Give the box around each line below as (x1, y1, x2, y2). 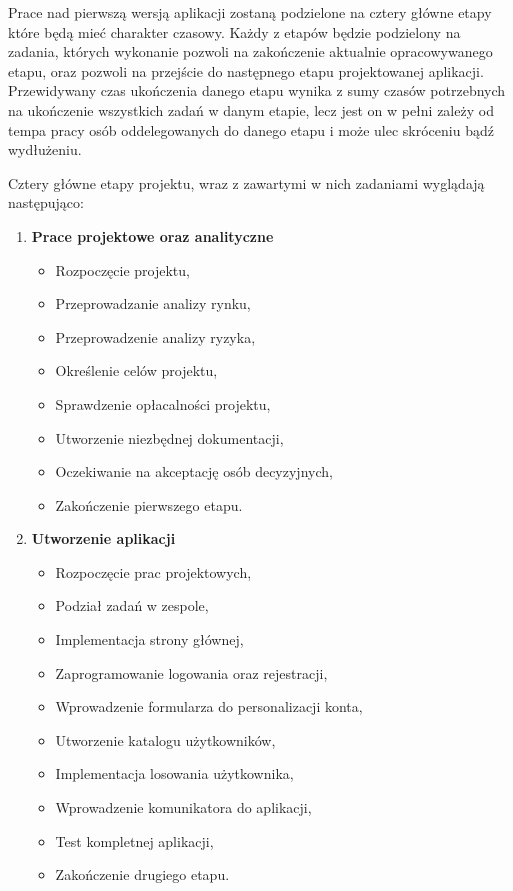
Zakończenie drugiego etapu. (55, 864, 230, 885)
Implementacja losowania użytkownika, (55, 763, 294, 784)
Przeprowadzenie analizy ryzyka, (55, 326, 256, 347)
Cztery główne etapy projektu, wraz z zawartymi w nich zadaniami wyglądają (8, 172, 485, 193)
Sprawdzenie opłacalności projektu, (55, 393, 271, 414)
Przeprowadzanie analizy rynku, (55, 293, 251, 314)
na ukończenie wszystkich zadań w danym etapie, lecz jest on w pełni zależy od (8, 99, 494, 120)
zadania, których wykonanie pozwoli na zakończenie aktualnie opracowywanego (8, 41, 493, 62)
